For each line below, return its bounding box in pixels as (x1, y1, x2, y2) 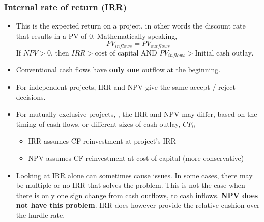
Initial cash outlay (195, 49, 252, 57)
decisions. (16, 91, 46, 102)
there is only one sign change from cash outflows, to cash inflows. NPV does (16, 189, 258, 200)
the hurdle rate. (16, 209, 65, 220)
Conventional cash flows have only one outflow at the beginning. (16, 64, 221, 75)
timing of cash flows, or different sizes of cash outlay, (16, 118, 181, 129)
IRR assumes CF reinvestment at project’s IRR (28, 135, 176, 146)
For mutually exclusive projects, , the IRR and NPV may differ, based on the (16, 108, 257, 119)
